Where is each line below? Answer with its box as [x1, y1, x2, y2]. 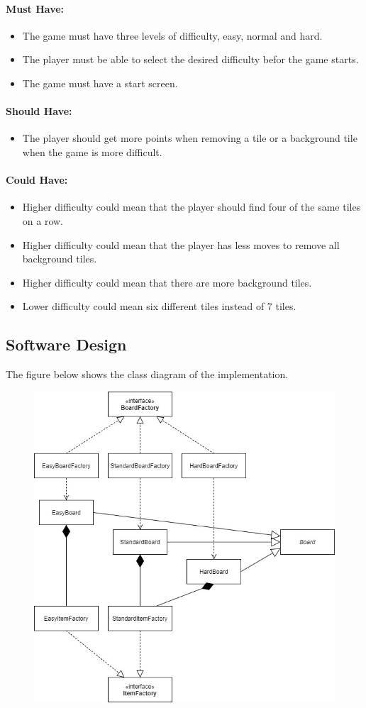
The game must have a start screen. [22, 75, 178, 90]
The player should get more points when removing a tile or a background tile [22, 131, 357, 145]
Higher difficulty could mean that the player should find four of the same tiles [22, 199, 361, 214]
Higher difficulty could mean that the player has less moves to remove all [22, 237, 340, 252]
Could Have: [6, 172, 68, 187]
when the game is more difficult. [22, 144, 162, 159]
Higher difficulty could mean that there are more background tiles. [22, 275, 312, 289]
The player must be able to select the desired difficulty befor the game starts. [22, 52, 359, 67]
